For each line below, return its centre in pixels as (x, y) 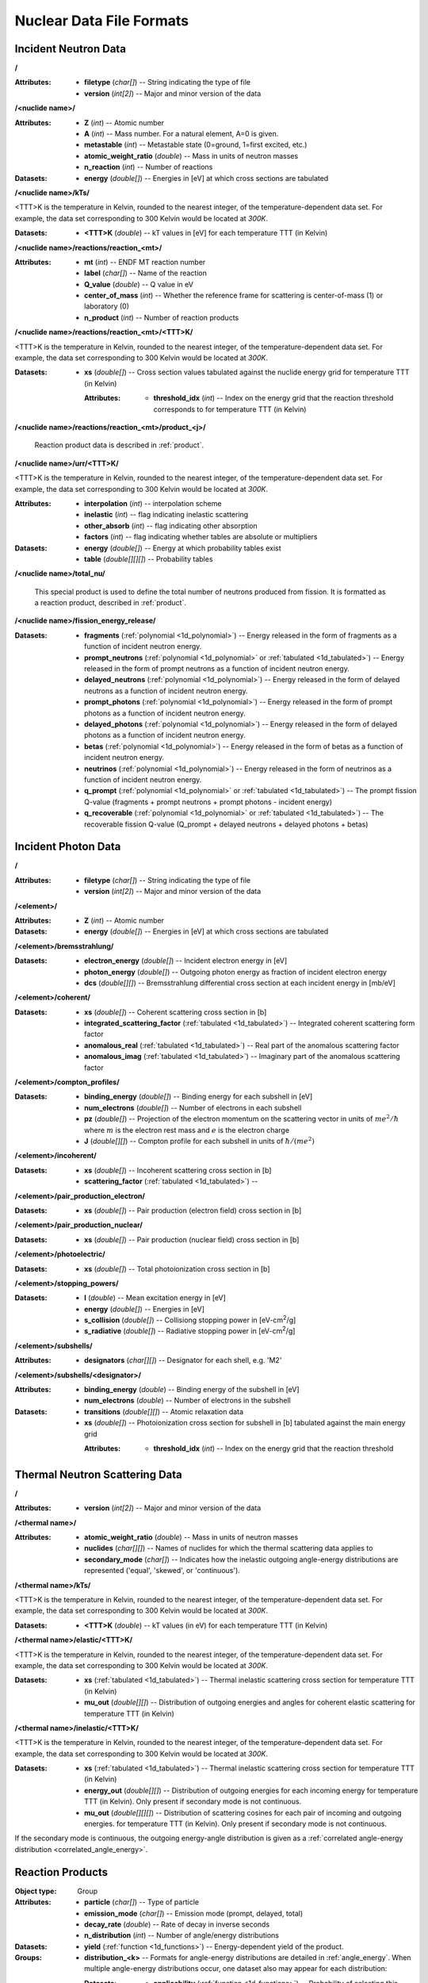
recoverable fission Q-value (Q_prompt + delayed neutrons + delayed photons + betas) (226, 824)
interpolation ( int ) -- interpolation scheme (153, 503)
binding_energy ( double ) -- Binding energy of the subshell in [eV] (192, 1390)
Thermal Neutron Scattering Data (98, 1474)
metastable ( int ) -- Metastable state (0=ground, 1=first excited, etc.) (196, 145)
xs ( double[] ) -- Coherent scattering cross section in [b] (176, 1012)
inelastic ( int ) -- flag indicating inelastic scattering (166, 515)
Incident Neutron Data (71, 49)
